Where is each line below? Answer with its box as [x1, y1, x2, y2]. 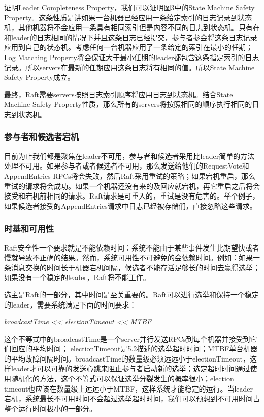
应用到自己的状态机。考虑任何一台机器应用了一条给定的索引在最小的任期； [4, 42, 253, 52]
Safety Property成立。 [4, 72, 75, 82]
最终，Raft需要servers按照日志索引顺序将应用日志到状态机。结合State [4, 89, 233, 99]
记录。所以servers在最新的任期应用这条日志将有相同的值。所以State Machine [4, 62, 255, 72]
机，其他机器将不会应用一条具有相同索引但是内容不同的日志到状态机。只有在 [4, 22, 260, 33]
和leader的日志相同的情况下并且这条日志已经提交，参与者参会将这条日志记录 [4, 32, 257, 42]
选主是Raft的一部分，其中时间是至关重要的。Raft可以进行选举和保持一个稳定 [4, 289, 259, 299]
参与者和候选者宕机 [4, 130, 79, 143]
